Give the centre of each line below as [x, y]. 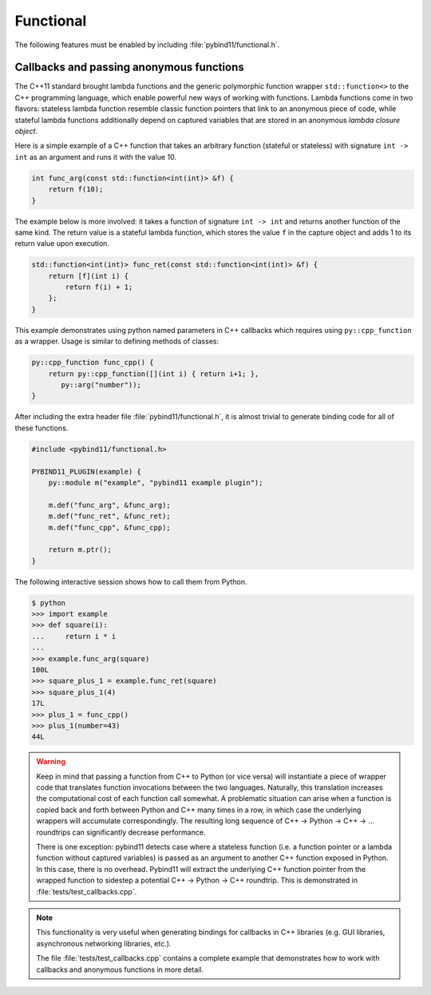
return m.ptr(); [80, 550]
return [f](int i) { [89, 276]
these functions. [42, 428]
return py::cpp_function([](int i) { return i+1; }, [154, 374]
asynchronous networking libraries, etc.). [104, 943]
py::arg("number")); [101, 385]
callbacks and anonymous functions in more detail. [120, 969]
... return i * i [74, 636]
